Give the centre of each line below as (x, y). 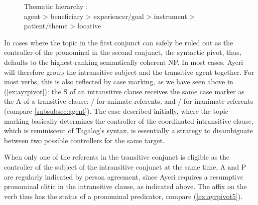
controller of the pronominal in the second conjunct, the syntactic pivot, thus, (123, 52)
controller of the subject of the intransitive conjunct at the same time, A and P (125, 166)
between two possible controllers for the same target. (84, 140)
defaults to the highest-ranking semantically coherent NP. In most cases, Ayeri (124, 62)
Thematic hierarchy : (56, 6)
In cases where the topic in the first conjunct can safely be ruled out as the (119, 42)
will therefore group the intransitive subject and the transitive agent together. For (129, 72)
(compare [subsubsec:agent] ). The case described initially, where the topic (116, 110)
